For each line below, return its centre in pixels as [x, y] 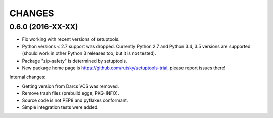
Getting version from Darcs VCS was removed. [71, 86]
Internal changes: [28, 77]
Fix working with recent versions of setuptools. [71, 39]
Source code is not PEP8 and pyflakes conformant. [75, 100]
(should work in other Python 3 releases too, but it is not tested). [89, 53]
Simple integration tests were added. [60, 107]
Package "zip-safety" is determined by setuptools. [75, 61]
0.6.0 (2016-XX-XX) [44, 27]
